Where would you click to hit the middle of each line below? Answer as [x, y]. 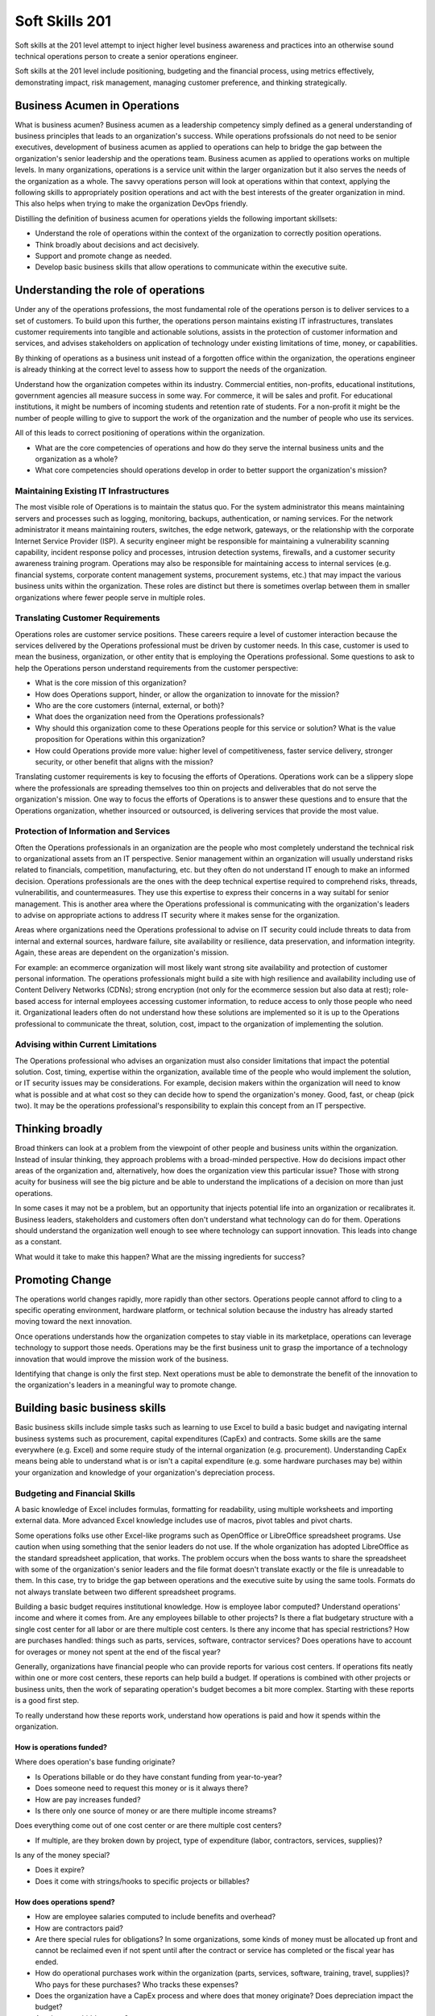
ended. [47, 1962]
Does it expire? [60, 1870]
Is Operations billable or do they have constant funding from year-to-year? [159, 1776]
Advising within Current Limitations [86, 1044]
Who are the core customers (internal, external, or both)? [130, 706]
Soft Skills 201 [63, 21]
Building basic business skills [91, 1408]
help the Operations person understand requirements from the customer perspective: [156, 668]
